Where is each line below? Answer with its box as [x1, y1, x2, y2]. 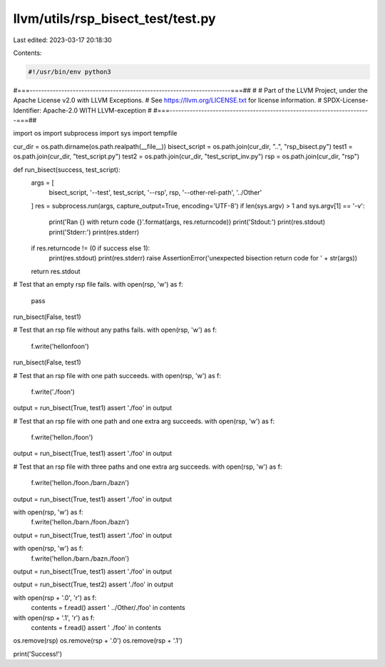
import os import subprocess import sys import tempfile [13, 129, 178, 138]
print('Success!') [13, 649, 63, 658]
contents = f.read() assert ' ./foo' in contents [31, 623, 162, 631]
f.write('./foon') [31, 387, 75, 396]
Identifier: [13, 106, 42, 114]
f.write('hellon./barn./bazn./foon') [31, 554, 130, 563]
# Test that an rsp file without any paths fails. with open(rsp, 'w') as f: [13, 325, 217, 335]
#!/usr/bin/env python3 [28, 68, 112, 76]
